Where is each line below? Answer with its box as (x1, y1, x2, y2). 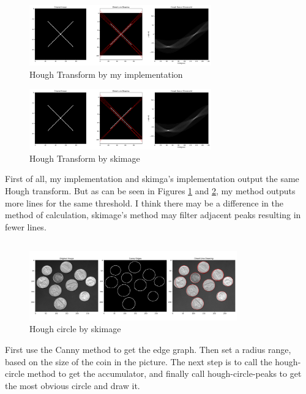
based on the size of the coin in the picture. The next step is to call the (5, 355, 272, 368)
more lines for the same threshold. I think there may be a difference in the (5, 196, 283, 209)
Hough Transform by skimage (29, 151, 140, 164)
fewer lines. (5, 220, 47, 233)
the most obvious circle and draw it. (5, 379, 140, 392)
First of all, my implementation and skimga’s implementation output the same (5, 172, 299, 185)
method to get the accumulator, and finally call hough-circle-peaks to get (27, 367, 302, 380)
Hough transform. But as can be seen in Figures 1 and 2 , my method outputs (5, 184, 296, 197)
